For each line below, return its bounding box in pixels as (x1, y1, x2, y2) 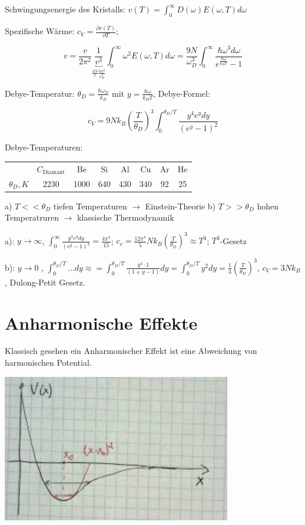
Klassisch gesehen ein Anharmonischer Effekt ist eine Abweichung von (5, 344, 257, 357)
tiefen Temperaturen (53, 199, 127, 212)
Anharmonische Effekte (5, 310, 198, 334)
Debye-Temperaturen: (5, 141, 83, 153)
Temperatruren (5, 211, 59, 224)
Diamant (42, 169, 65, 176)
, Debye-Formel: (152, 87, 210, 99)
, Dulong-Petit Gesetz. (5, 275, 85, 288)
